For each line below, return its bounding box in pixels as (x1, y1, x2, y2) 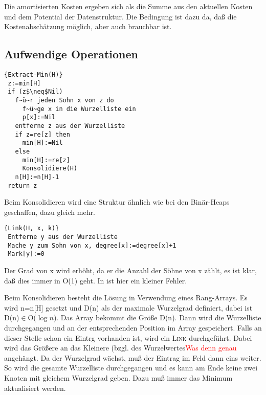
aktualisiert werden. (4, 382, 66, 393)
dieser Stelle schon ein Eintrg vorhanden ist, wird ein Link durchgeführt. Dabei (4, 332, 252, 343)
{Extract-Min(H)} (4, 71, 63, 78)
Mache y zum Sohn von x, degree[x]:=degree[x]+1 (8, 242, 176, 249)
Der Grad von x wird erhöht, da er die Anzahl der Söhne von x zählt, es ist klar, (4, 265, 257, 275)
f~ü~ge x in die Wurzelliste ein (22, 105, 136, 113)
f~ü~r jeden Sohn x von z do (15, 96, 114, 104)
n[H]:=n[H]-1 (15, 173, 59, 181)
